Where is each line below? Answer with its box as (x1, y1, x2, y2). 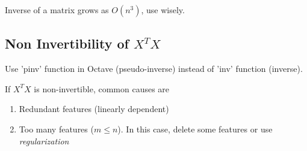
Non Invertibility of (5, 34, 129, 53)
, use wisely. (141, 4, 185, 16)
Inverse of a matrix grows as (5, 4, 109, 16)
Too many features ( (19, 122, 94, 135)
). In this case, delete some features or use (117, 122, 273, 135)
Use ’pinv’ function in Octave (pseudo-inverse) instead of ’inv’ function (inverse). (5, 62, 303, 75)
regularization (19, 134, 69, 147)
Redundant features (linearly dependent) (19, 102, 169, 115)
